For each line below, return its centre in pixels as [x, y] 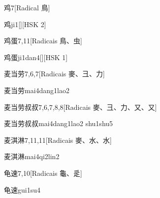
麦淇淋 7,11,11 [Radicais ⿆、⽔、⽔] [58, 140]
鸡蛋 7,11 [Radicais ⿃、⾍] [43, 41]
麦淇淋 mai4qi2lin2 [32, 156]
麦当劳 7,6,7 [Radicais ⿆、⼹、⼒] [54, 74]
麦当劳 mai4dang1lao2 [37, 90]
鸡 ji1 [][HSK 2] [25, 24]
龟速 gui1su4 [22, 189]
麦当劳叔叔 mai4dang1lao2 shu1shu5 [59, 123]
